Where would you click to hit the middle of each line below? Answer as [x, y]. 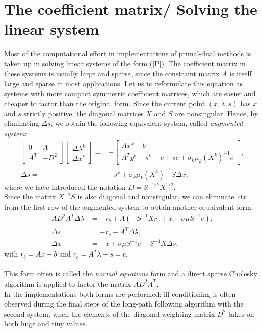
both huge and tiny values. [46, 324]
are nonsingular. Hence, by [217, 113]
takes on [241, 313]
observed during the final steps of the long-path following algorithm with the [124, 304]
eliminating [22, 123]
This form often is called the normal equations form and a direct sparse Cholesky [131, 274]
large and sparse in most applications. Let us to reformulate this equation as [123, 83]
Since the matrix [30, 197]
